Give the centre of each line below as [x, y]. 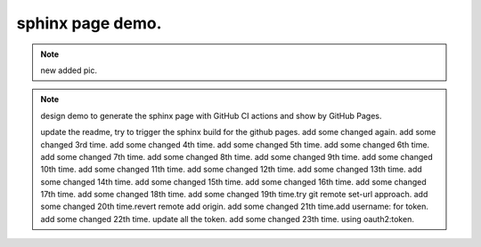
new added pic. [69, 70]
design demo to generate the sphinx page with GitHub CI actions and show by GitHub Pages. [211, 116]
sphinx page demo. [89, 23]
